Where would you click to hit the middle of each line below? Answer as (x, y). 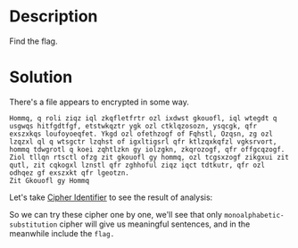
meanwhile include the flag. (62, 233)
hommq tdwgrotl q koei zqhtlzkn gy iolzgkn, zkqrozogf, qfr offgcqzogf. (147, 149)
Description (54, 17)
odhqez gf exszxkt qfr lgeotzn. (69, 173)
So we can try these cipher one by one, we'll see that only (116, 214)
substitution (33, 225)
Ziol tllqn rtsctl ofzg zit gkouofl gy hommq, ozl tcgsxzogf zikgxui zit (149, 157)
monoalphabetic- (254, 215)
